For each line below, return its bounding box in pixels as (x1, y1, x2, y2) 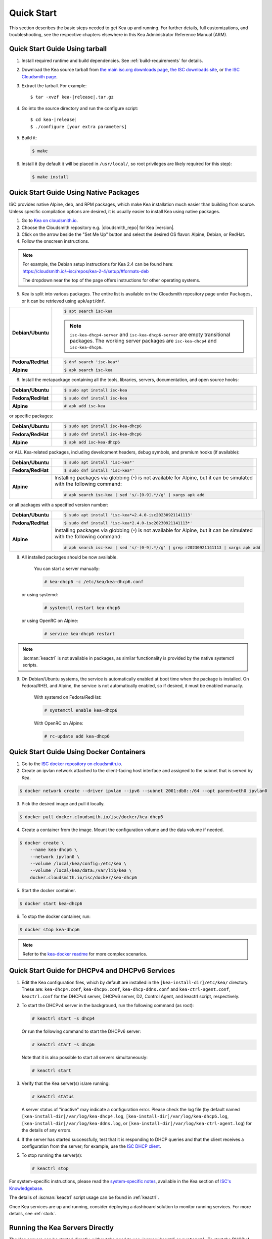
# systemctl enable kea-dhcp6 (44, 707, 118, 713)
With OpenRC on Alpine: (34, 720, 84, 726)
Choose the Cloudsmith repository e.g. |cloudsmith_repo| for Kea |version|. (21, 225, 175, 230)
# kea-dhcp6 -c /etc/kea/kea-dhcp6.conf (44, 579, 143, 584)
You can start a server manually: (34, 565, 100, 571)
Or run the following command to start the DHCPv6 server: (21, 1028, 141, 1034)
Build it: (21, 134, 37, 141)
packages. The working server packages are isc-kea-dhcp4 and (69, 337, 217, 344)
